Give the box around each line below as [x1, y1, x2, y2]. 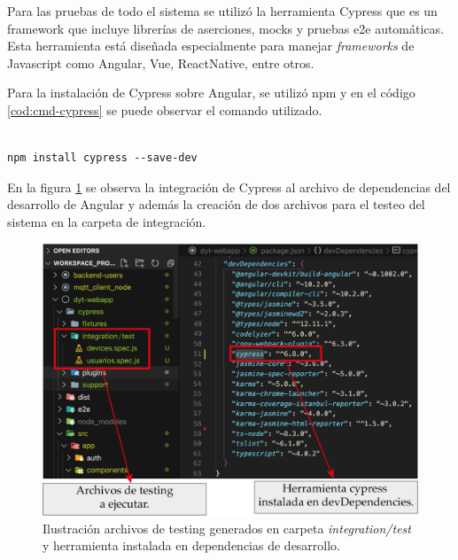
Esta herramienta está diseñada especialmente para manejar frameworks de [7, 36, 415, 55]
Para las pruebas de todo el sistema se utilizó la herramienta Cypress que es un [7, 2, 438, 19]
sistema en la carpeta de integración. [7, 212, 206, 230]
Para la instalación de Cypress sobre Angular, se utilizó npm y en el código [7, 83, 415, 102]
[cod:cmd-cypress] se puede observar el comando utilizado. [7, 100, 322, 119]
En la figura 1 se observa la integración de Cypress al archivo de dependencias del [7, 177, 451, 196]
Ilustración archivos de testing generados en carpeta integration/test [43, 518, 411, 537]
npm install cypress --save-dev [7, 152, 198, 165]
